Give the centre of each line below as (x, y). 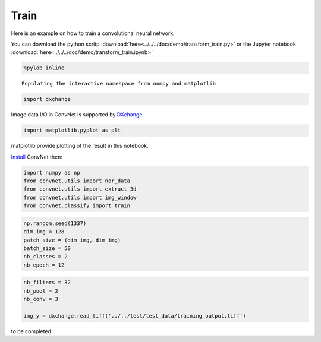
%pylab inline (44, 68)
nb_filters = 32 (47, 283)
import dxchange (47, 99)
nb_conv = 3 (41, 299)
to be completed (31, 331)
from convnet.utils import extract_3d (80, 189)
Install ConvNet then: (37, 157)
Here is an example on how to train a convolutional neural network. (93, 33)
